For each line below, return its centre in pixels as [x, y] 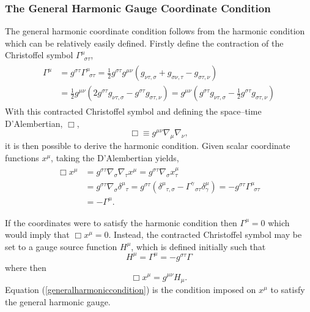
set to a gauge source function [61, 246]
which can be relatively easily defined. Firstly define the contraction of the [144, 43]
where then [26, 267]
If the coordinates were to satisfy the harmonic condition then [121, 222]
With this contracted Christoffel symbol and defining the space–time [133, 111]
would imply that [37, 234]
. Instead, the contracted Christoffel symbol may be [205, 234]
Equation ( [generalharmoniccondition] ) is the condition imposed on [131, 289]
